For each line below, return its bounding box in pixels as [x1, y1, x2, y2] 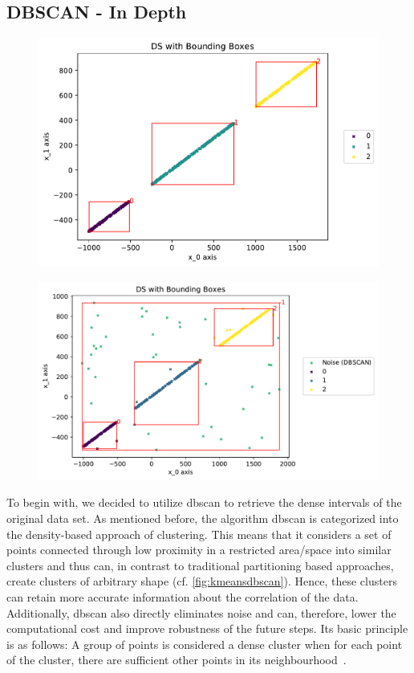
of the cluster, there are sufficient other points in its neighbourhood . [6, 651, 347, 668]
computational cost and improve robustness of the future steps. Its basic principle [6, 620, 408, 637]
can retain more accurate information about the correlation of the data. [6, 588, 359, 605]
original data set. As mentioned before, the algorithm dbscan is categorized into [6, 509, 399, 526]
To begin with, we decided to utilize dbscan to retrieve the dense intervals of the [6, 494, 402, 511]
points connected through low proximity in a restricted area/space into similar [6, 541, 392, 558]
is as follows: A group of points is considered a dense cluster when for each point [6, 635, 403, 652]
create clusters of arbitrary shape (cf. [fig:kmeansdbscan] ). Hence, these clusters [6, 573, 397, 589]
